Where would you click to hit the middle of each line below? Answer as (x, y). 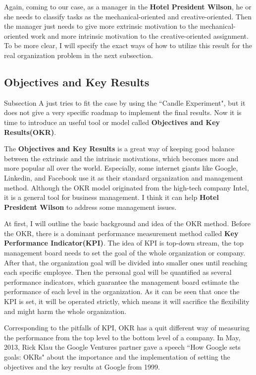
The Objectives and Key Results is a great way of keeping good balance (119, 149)
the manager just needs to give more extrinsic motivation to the (101, 26)
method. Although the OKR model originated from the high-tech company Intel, (127, 187)
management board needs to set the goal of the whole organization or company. (125, 253)
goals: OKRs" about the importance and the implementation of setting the (117, 357)
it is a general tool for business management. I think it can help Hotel (111, 197)
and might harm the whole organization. (65, 311)
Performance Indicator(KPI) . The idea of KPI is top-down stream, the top (124, 243)
